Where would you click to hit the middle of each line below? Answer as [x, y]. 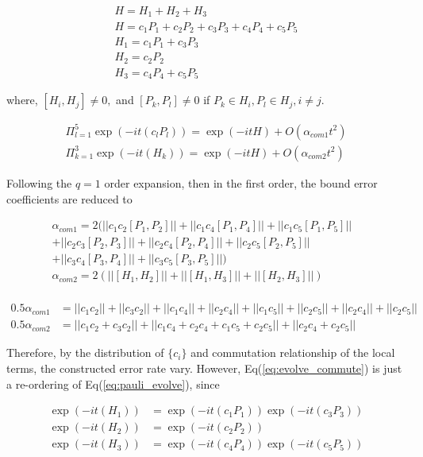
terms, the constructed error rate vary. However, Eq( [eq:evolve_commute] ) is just [204, 368]
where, [22, 100]
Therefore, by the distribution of [85, 352]
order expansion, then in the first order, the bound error [241, 182]
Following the [39, 182]
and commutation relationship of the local [293, 352]
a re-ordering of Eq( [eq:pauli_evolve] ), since [113, 383]
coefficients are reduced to [69, 198]
